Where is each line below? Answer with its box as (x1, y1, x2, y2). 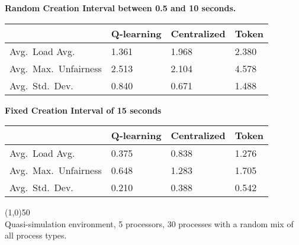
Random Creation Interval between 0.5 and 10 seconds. (5, 2, 236, 14)
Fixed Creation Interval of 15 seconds (5, 104, 162, 116)
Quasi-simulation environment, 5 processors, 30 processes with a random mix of (5, 217, 294, 230)
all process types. (5, 229, 67, 241)
